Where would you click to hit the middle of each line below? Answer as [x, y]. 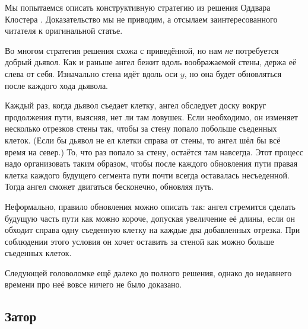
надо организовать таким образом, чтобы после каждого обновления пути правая [151, 163]
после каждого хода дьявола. [57, 85]
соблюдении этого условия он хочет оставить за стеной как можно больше [139, 241]
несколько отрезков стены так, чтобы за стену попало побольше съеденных [141, 128]
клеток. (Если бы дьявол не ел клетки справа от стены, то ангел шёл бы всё [143, 140]
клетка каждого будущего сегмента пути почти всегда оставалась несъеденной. [147, 175]
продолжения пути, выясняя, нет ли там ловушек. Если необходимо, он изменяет [151, 116]
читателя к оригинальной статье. [64, 31]
